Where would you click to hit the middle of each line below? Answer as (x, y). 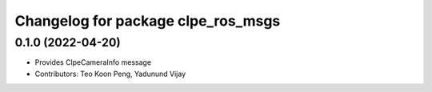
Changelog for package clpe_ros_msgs (148, 21)
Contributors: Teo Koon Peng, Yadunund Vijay (110, 74)
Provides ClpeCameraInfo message (93, 62)
